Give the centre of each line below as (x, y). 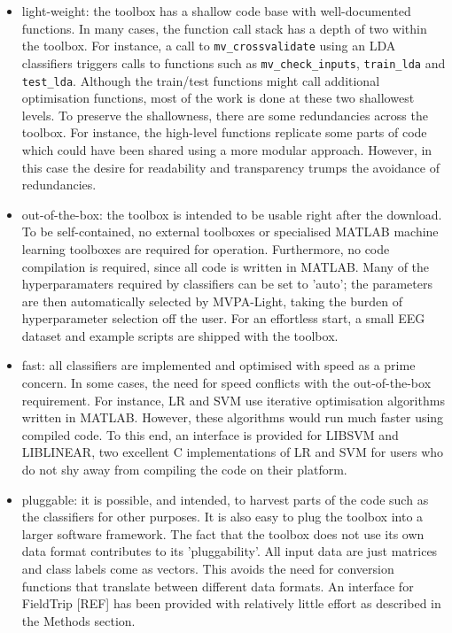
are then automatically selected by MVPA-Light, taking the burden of (212, 301)
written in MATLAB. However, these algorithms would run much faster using (233, 417)
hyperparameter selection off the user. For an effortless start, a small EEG (223, 318)
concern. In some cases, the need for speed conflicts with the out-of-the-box (226, 383)
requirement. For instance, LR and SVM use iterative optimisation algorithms (233, 400)
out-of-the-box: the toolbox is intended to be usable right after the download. (232, 214)
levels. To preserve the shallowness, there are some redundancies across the (225, 115)
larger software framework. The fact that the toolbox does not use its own (223, 533)
